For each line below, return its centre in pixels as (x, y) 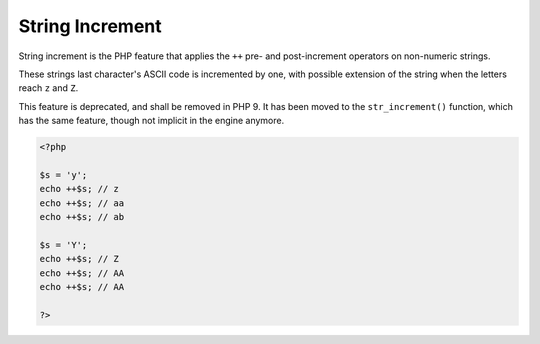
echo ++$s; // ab (82, 217)
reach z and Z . (48, 88)
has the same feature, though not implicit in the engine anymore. (151, 121)
